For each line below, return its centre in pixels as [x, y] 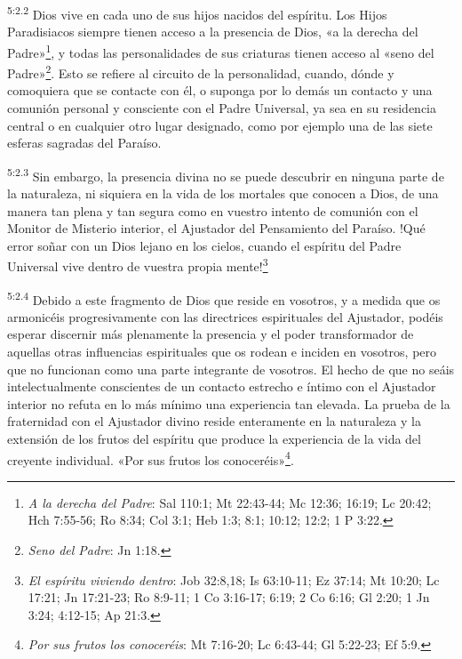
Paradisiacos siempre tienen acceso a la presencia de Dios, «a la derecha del [213, 32]
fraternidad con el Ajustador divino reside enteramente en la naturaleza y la [214, 421]
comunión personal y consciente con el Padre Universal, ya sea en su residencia [222, 107]
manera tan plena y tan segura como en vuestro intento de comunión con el [213, 210]
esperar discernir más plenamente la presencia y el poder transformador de [211, 334]
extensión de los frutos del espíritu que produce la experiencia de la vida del [214, 438]
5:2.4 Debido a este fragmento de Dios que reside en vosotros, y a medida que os [224, 298]
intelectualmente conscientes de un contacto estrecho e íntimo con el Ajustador [222, 386]
